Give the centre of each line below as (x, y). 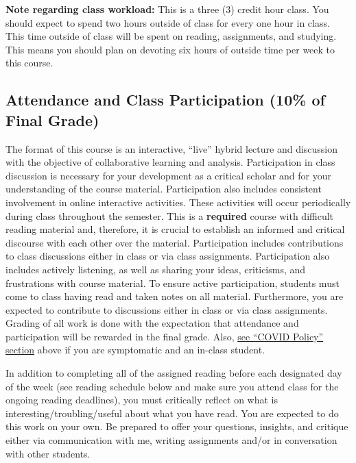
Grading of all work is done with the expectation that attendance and (152, 323)
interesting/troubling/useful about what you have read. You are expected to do (172, 413)
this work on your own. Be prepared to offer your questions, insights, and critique (177, 426)
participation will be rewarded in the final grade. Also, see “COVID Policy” (165, 336)
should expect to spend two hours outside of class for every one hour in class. (168, 22)
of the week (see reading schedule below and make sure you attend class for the (172, 386)
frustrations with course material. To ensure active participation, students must (173, 283)
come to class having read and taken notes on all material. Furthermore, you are (175, 296)
